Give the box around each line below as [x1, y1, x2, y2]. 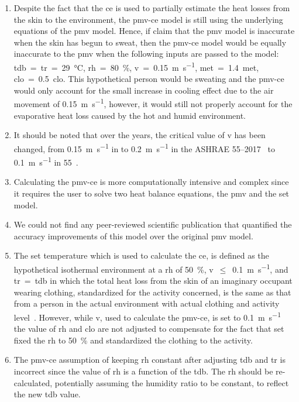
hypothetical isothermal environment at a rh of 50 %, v [13, 263, 214, 275]
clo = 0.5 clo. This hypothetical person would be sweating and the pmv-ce [13, 73, 284, 85]
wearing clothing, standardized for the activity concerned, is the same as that [13, 286, 291, 298]
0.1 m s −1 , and [232, 261, 288, 275]
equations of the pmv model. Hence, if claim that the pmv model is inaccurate [13, 25, 295, 37]
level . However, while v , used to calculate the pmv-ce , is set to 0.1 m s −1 [13, 309, 281, 323]
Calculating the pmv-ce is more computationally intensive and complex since [13, 176, 289, 188]
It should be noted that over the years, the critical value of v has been [13, 129, 266, 141]
